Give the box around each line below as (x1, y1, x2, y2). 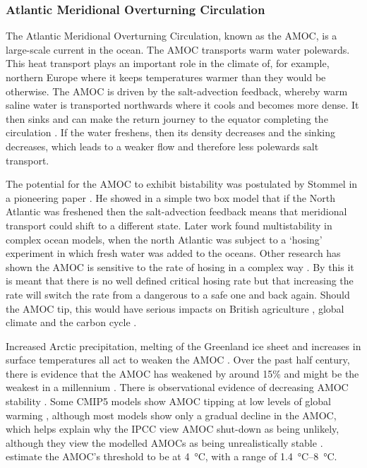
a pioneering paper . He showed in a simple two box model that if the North (6, 190, 335, 205)
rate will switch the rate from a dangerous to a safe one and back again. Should (6, 287, 350, 301)
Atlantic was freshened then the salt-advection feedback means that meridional (6, 204, 347, 219)
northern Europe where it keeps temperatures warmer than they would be (6, 70, 326, 84)
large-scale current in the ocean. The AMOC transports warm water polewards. (6, 42, 350, 56)
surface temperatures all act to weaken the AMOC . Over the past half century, (6, 352, 350, 367)
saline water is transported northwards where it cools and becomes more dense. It (6, 97, 359, 112)
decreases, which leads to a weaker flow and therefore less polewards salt (6, 138, 319, 153)
